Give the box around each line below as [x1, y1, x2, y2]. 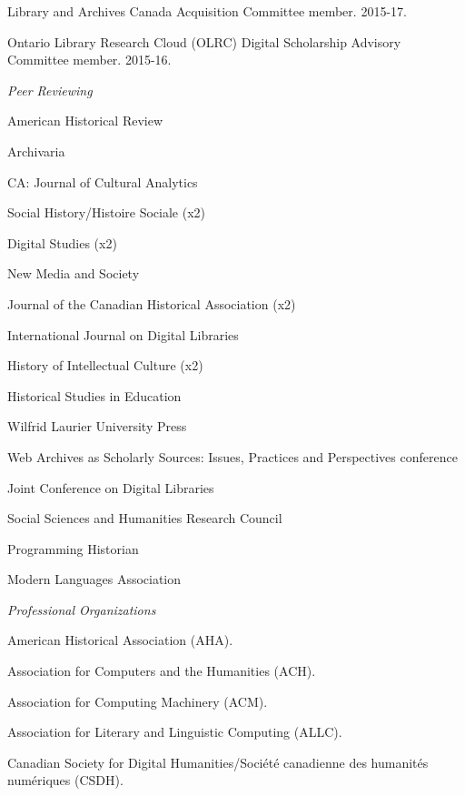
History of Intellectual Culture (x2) [7, 356, 203, 375]
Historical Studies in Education [7, 386, 182, 405]
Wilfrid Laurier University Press [7, 417, 187, 436]
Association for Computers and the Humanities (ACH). [7, 661, 316, 680]
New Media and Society [7, 264, 140, 283]
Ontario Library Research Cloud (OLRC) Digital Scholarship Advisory [7, 32, 401, 51]
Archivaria [7, 141, 65, 160]
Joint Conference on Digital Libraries [7, 478, 214, 497]
